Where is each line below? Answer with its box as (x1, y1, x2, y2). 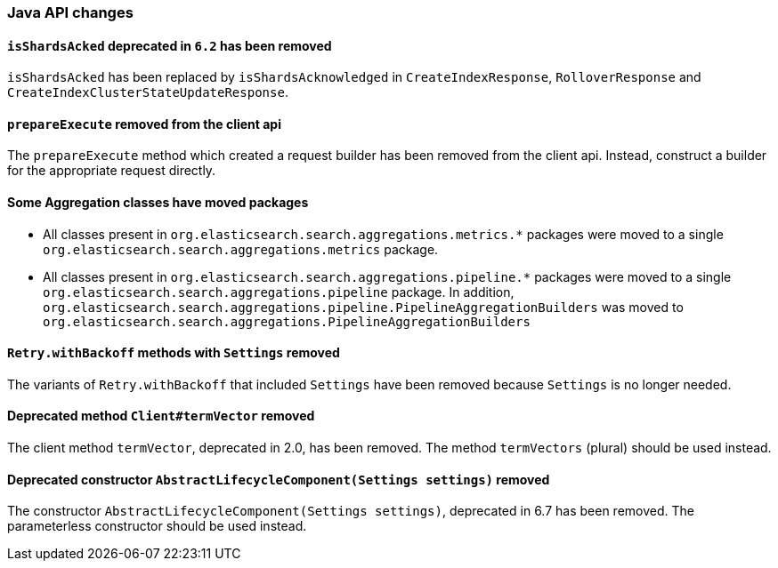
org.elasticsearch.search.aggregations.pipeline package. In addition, (43, 284, 515, 300)
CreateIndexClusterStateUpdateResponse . (7, 84, 288, 100)
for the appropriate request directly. (7, 163, 216, 179)
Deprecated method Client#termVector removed (7, 408, 315, 424)
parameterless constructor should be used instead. (7, 518, 307, 534)
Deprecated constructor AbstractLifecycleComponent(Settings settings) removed (7, 471, 550, 487)
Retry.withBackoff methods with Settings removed (7, 345, 340, 361)
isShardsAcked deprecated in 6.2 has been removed (7, 37, 332, 53)
